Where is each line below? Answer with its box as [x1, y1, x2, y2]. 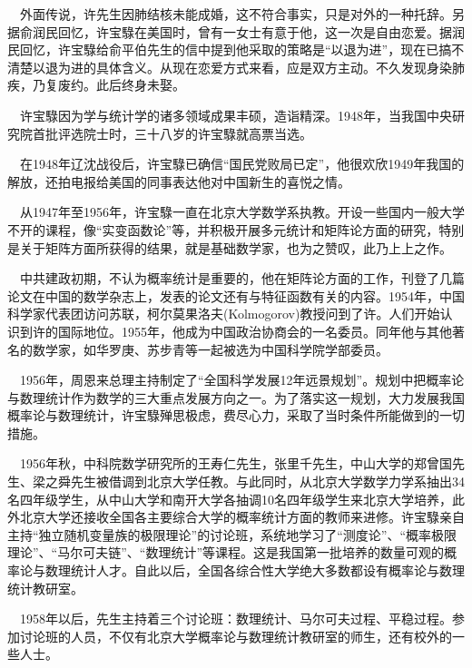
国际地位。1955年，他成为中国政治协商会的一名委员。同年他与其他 [57, 321, 452, 340]
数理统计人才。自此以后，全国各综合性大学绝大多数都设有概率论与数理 [44, 561, 465, 580]
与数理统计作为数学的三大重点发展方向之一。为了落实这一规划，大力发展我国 [7, 388, 465, 407]
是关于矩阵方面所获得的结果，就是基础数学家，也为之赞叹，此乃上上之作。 [7, 238, 452, 257]
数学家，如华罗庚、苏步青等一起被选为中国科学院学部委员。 [32, 339, 388, 359]
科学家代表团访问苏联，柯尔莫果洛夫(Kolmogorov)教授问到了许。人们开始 [7, 304, 440, 323]
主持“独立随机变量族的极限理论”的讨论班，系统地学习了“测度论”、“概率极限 [7, 525, 457, 544]
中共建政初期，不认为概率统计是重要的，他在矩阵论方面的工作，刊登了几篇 [20, 269, 465, 288]
